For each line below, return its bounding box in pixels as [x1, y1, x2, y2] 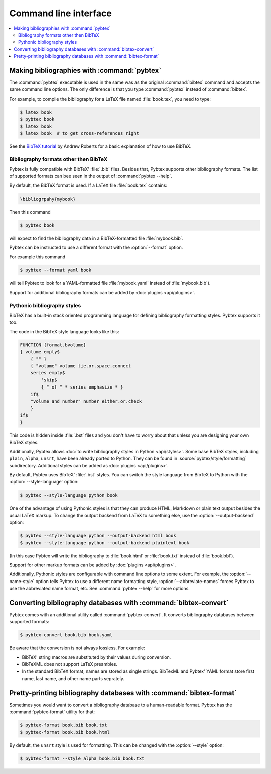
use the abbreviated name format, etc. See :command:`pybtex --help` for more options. [9, 586, 190, 592]
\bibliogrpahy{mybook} [20, 196, 76, 202]
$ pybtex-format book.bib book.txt [20, 722, 107, 728]
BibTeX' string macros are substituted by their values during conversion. [22, 654, 171, 660]
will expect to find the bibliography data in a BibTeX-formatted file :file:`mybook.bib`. [9, 235, 184, 241]
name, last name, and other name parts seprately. [22, 675, 125, 681]
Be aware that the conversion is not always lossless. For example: [9, 645, 146, 651]
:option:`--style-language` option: [9, 479, 79, 485]
